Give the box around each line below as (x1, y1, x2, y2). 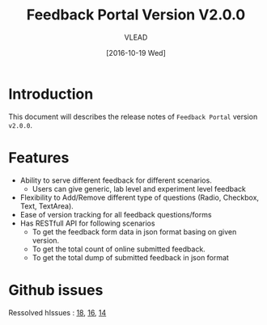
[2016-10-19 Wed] (106, 48, 166, 57)
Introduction (8, 85, 94, 103)
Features (8, 148, 70, 167)
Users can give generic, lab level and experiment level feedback (32, 184, 247, 193)
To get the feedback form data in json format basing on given (32, 226, 237, 236)
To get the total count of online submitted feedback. (32, 244, 206, 254)
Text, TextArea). (19, 200, 74, 211)
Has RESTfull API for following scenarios (19, 218, 155, 228)
